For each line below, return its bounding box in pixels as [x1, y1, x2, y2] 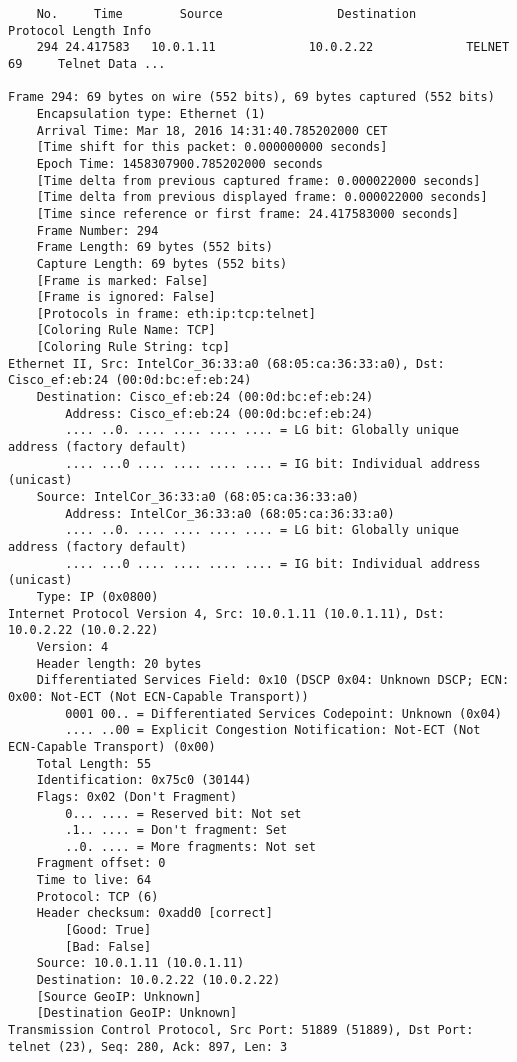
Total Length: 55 [36, 756, 152, 771]
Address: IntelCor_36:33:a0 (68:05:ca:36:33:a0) [65, 506, 395, 521]
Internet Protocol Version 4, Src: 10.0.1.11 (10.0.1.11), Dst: [8, 606, 445, 621]
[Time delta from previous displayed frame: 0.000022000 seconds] [36, 190, 488, 205]
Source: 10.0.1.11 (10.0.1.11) [36, 956, 245, 971]
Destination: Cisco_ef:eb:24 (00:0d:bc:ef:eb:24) [36, 390, 374, 405]
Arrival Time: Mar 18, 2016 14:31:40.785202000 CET [36, 123, 388, 138]
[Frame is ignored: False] [36, 290, 216, 305]
